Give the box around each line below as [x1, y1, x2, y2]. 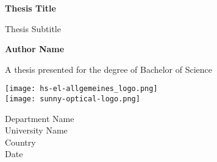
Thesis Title [5, 2, 56, 14]
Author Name [5, 42, 65, 55]
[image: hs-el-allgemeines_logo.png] [5, 84, 158, 93]
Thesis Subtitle [5, 22, 61, 35]
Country [5, 135, 36, 148]
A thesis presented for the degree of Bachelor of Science [5, 62, 213, 75]
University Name [5, 124, 68, 137]
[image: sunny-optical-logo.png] [5, 95, 140, 104]
